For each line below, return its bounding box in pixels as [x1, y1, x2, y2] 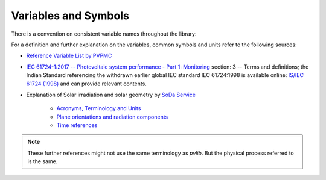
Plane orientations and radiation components [56, 113, 168, 120]
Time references [56, 122, 98, 129]
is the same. [27, 158, 58, 165]
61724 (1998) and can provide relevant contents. [26, 80, 147, 87]
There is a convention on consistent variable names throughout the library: [11, 30, 197, 37]
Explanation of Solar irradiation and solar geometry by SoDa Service [26, 91, 196, 98]
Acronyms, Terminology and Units [56, 105, 141, 112]
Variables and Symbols [11, 9, 129, 22]
